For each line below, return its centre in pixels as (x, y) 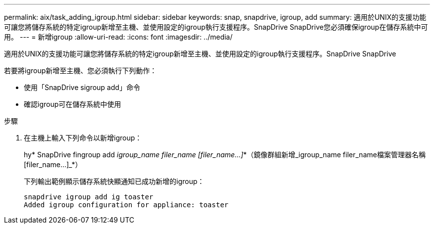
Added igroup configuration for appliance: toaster (126, 205)
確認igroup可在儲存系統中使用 (73, 104)
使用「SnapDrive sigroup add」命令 (82, 87)
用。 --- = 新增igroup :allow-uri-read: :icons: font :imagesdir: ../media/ (118, 37)
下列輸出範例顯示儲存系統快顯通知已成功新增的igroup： (114, 181)
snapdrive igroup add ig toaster (89, 197)
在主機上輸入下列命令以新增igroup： (83, 138)
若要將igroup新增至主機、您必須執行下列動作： (81, 70)
